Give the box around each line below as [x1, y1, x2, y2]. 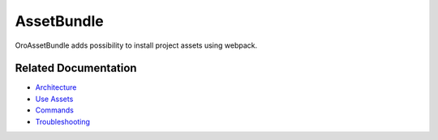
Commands [35, 105, 75, 115]
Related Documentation [15, 62, 137, 75]
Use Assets [35, 94, 74, 104]
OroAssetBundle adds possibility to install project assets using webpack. [15, 40, 258, 50]
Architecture [35, 83, 77, 92]
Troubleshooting [35, 117, 91, 126]
